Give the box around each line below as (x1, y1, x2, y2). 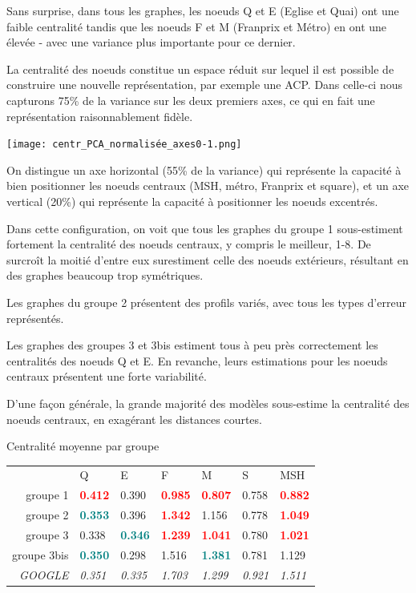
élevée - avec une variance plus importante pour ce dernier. (6, 34, 296, 50)
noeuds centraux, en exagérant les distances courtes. (6, 410, 262, 427)
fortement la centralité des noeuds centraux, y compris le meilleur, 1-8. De (6, 236, 371, 252)
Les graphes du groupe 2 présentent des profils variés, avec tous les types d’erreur (6, 293, 406, 310)
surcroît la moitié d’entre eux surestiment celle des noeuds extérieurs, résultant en (6, 251, 409, 268)
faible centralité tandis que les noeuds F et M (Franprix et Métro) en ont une (6, 18, 387, 34)
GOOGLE (19, 566, 69, 583)
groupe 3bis (12, 546, 69, 563)
